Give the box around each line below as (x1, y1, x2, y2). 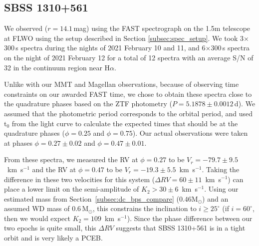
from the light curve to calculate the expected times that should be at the (11, 118, 238, 128)
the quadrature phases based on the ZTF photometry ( (4, 98, 172, 109)
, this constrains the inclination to (92, 203, 197, 214)
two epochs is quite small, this (4, 223, 96, 233)
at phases (4, 137, 32, 148)
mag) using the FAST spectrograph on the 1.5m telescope (73, 23, 251, 33)
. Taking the (202, 164, 240, 174)
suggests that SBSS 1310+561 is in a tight (116, 223, 246, 233)
